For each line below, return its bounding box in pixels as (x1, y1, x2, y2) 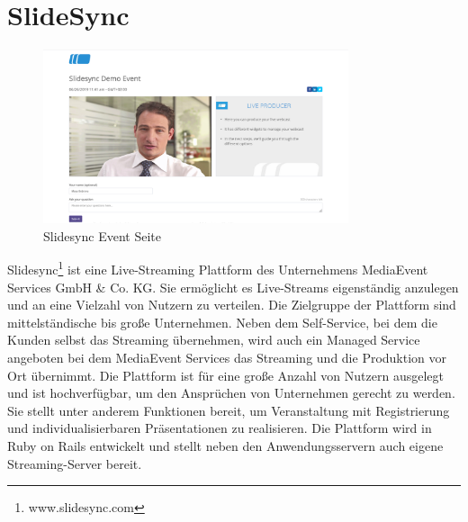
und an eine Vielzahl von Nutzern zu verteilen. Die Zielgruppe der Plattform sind (7, 295, 456, 314)
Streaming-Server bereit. (7, 454, 142, 472)
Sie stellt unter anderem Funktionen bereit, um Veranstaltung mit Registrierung (7, 400, 450, 419)
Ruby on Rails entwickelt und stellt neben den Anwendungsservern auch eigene (7, 436, 444, 455)
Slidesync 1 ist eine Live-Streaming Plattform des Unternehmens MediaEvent (7, 257, 428, 279)
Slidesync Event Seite (43, 226, 161, 245)
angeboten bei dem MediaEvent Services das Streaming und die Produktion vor (7, 348, 447, 367)
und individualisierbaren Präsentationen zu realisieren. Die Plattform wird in (7, 418, 432, 437)
